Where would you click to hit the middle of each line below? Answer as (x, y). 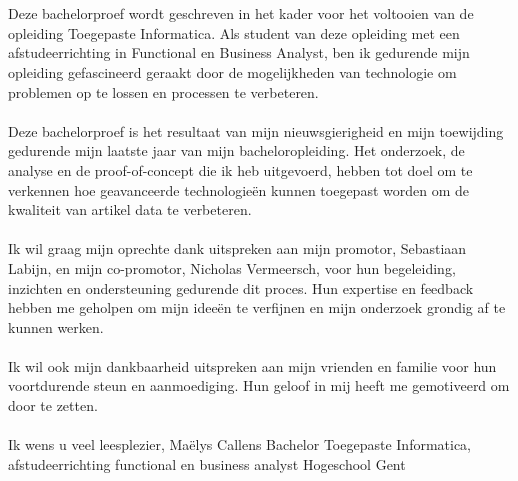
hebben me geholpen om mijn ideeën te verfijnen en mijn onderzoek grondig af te (257, 307)
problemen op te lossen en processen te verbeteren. (163, 91)
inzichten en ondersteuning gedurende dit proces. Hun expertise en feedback (241, 287)
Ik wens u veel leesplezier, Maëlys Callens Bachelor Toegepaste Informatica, (240, 444)
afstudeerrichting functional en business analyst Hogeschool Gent (207, 463)
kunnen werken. (56, 326)
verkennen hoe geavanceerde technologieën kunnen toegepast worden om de (238, 189)
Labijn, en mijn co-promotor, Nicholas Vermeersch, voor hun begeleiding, (232, 267)
